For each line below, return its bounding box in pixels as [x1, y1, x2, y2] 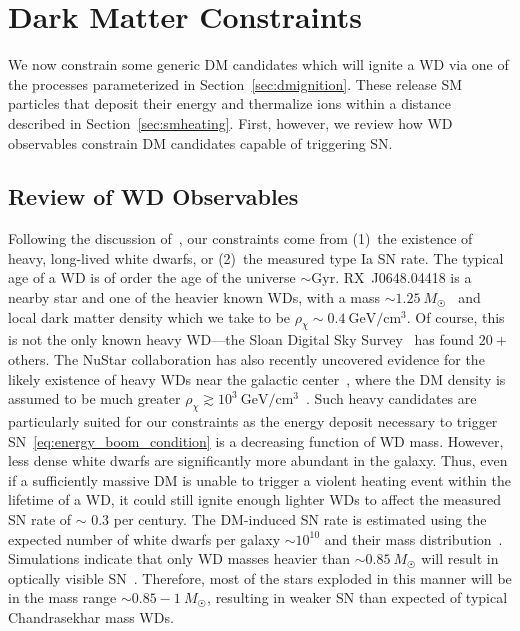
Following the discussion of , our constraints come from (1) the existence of [8, 228, 473, 249]
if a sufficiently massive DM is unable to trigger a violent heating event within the [8, 469, 512, 490]
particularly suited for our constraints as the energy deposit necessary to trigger [8, 411, 498, 432]
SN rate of [8, 509, 72, 530]
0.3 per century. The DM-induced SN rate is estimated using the [91, 509, 487, 530]
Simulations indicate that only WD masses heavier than [8, 548, 350, 569]
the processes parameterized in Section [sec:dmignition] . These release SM [8, 73, 463, 94]
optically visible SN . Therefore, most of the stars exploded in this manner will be [8, 567, 512, 588]
